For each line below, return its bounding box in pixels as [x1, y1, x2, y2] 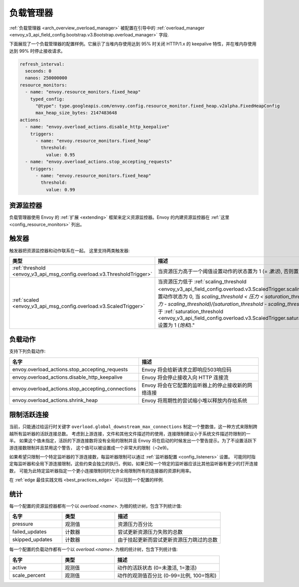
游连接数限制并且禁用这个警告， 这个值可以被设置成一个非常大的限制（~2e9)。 [9, 444, 171, 450]
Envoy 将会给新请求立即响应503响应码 [142, 366, 232, 373]
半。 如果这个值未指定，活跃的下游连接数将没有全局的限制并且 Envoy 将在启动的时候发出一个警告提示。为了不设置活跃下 [9, 438, 257, 443]
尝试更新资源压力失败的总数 [118, 529, 183, 536]
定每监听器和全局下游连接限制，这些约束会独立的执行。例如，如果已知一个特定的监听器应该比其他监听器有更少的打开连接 [9, 461, 258, 467]
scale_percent [12, 572, 46, 579]
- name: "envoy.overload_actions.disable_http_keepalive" [25, 124, 170, 130]
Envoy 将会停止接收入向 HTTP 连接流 [142, 374, 229, 381]
